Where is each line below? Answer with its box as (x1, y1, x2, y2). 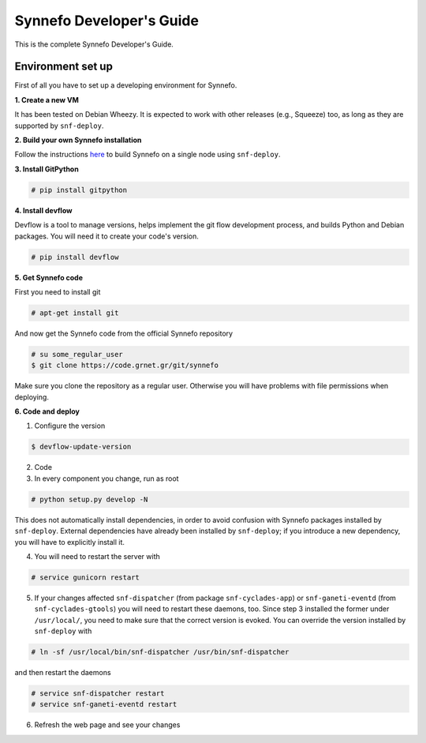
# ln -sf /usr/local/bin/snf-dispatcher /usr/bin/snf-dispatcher (31, 647, 290, 657)
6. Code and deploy (14, 407, 80, 416)
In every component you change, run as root (34, 474, 179, 483)
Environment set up (14, 60, 114, 73)
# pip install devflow (31, 253, 119, 261)
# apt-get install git (31, 308, 119, 317)
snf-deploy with (34, 626, 92, 636)
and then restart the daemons (14, 668, 111, 677)
